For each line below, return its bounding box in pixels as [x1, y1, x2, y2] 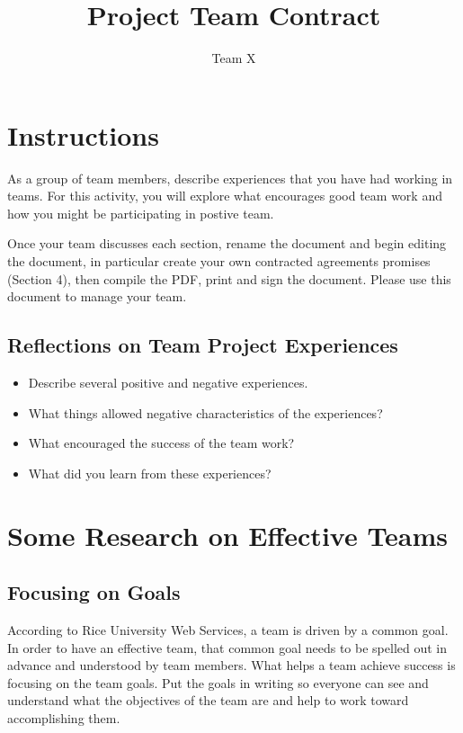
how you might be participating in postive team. [7, 203, 274, 222]
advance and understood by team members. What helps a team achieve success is [7, 656, 456, 675]
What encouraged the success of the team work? [28, 434, 295, 452]
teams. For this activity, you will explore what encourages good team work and [7, 186, 442, 205]
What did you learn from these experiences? [28, 463, 272, 482]
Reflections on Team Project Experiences [7, 331, 398, 359]
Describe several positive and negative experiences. [28, 373, 308, 392]
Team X [211, 49, 256, 67]
